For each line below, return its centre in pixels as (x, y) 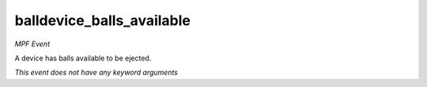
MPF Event (32, 44)
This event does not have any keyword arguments (96, 72)
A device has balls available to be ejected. (83, 58)
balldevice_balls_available (103, 20)
